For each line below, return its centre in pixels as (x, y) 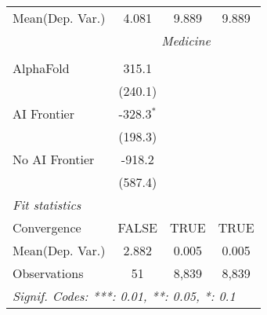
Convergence (47, 227)
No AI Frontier (54, 159)
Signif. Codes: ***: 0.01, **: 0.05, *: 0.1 (124, 296)
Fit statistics (47, 205)
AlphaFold (41, 68)
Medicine (186, 40)
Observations (48, 273)
